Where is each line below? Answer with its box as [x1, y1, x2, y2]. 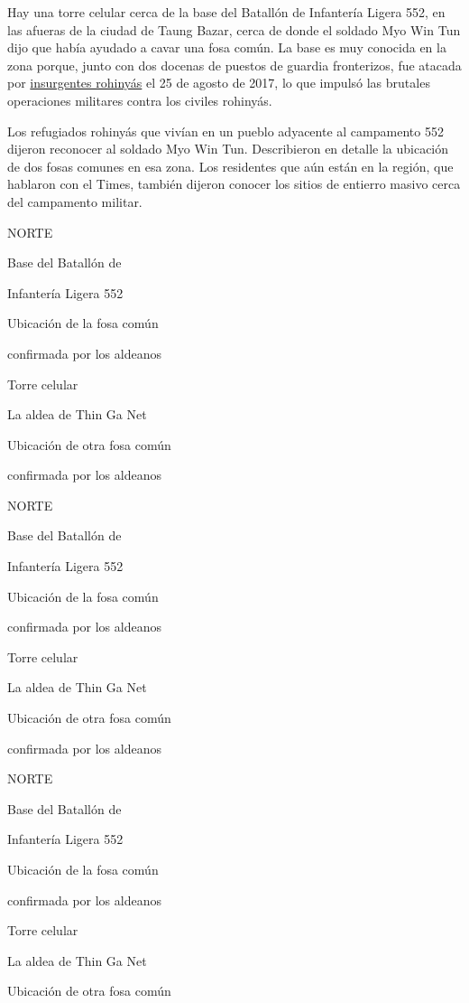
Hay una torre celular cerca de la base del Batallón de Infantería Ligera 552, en [7, 3, 446, 21]
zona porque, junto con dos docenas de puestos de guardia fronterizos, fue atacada [7, 55, 462, 74]
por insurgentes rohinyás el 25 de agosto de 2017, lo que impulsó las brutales [7, 73, 430, 92]
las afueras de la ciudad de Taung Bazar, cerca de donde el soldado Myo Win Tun [7, 20, 461, 39]
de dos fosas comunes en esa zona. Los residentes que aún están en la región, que [7, 156, 454, 175]
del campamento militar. [7, 192, 143, 211]
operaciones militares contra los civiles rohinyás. [7, 90, 272, 109]
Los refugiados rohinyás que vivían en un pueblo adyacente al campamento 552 [7, 121, 444, 140]
